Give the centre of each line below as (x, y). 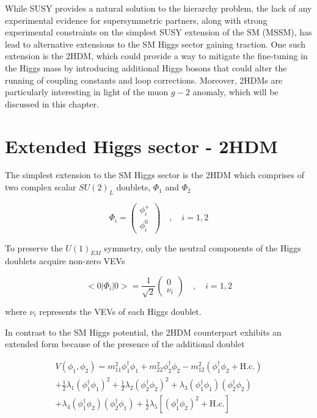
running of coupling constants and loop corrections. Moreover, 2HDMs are (144, 80)
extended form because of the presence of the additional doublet (125, 344)
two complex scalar (41, 187)
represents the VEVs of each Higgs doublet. (120, 311)
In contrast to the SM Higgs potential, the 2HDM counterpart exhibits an (143, 332)
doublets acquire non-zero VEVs (65, 261)
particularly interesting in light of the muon (87, 92)
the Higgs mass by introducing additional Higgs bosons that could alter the (146, 67)
